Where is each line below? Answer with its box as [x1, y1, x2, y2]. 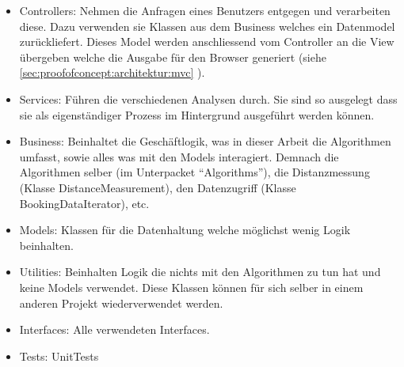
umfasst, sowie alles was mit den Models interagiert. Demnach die [19, 148, 339, 165]
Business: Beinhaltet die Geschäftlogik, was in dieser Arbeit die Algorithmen [19, 133, 391, 149]
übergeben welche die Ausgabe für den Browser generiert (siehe [19, 48, 326, 65]
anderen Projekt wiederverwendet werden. [19, 294, 223, 311]
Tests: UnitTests [19, 347, 99, 364]
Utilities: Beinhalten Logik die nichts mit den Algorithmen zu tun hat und [19, 263, 381, 280]
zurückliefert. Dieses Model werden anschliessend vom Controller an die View [19, 33, 394, 50]
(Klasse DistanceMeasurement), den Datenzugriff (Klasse [19, 179, 296, 195]
